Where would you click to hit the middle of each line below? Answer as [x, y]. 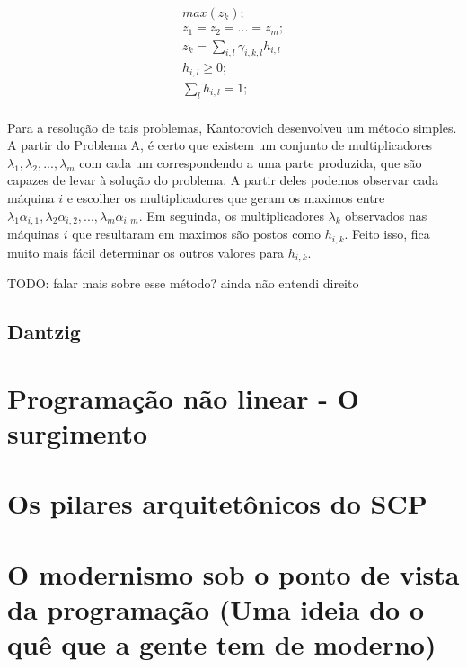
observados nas [386, 215]
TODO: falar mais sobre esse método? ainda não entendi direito [183, 283]
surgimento [78, 432]
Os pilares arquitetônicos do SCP [217, 503]
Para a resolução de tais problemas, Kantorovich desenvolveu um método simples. [232, 127]
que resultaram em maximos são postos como [197, 234]
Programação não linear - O [183, 397]
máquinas [34, 234]
